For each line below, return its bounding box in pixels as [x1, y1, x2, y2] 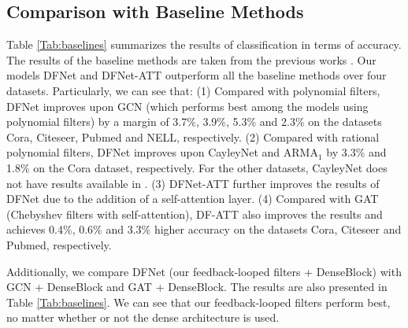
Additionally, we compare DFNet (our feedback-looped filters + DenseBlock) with [6, 263, 402, 279]
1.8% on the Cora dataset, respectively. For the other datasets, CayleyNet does [6, 159, 388, 175]
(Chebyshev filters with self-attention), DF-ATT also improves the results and [6, 205, 383, 222]
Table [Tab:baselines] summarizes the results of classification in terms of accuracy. [6, 36, 402, 53]
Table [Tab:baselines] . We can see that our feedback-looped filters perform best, [6, 293, 391, 310]
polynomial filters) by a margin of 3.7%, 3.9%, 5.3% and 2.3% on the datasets [6, 113, 382, 130]
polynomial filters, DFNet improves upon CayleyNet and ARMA [6, 144, 318, 160]
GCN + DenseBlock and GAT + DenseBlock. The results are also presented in [6, 278, 388, 295]
